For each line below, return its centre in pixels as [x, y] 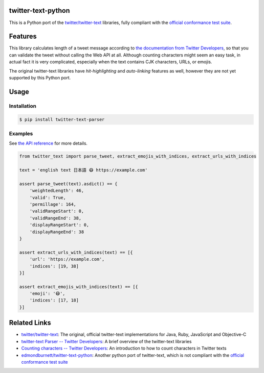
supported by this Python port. [40, 77]
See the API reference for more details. [48, 143]
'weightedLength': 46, [57, 191]
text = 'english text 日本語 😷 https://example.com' [83, 170]
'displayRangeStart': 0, [59, 225]
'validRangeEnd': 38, [55, 218]
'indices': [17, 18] [54, 300]
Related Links [30, 323]
